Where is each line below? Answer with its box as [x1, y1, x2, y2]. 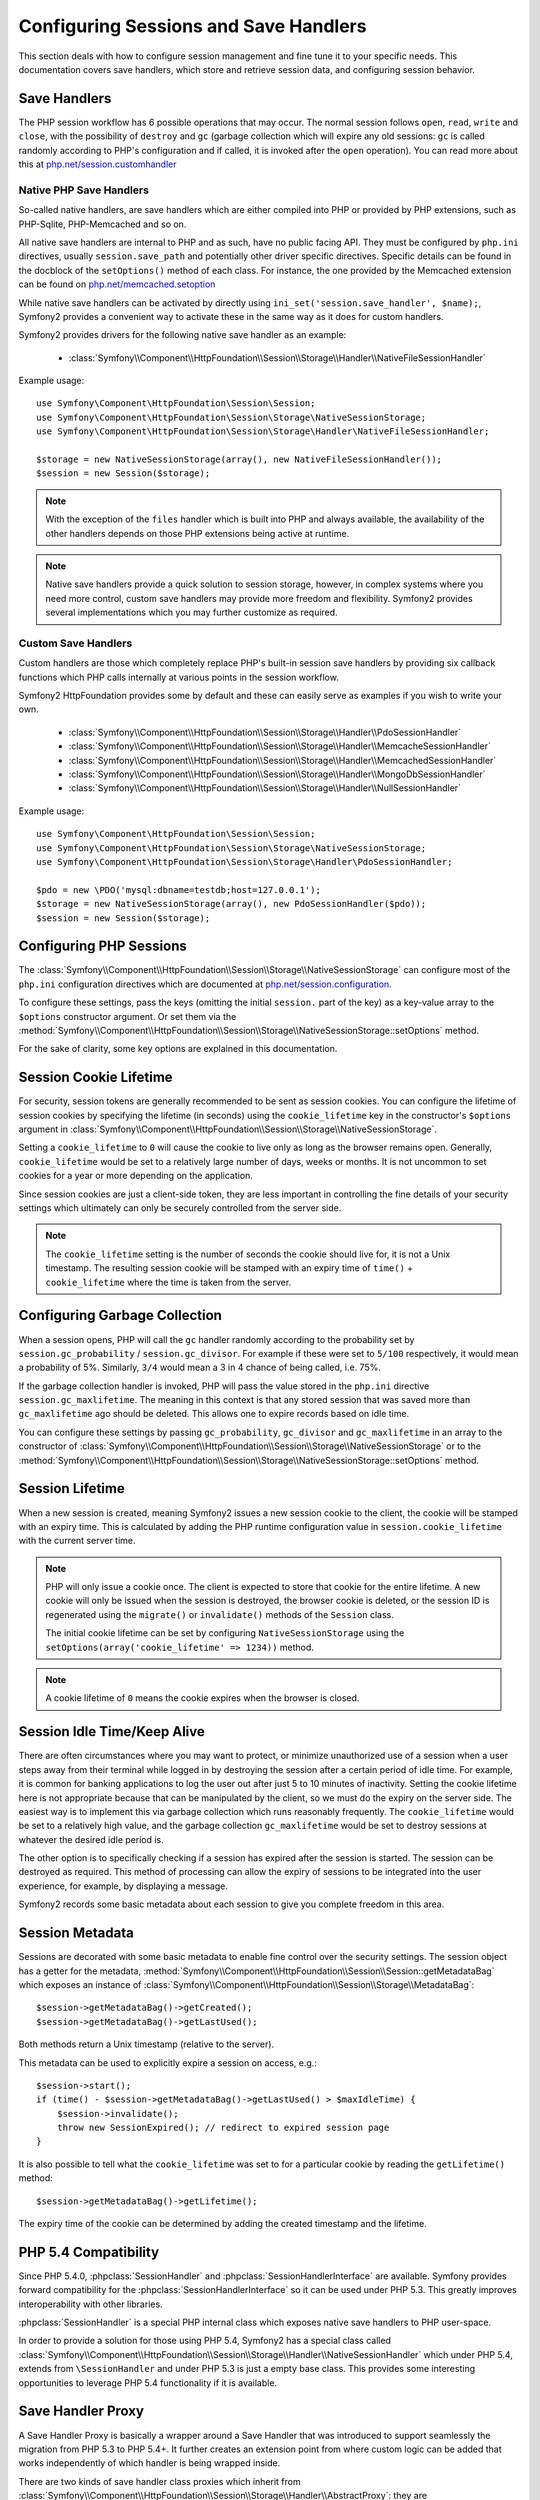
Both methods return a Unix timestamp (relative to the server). [18, 2038, 275, 2050]
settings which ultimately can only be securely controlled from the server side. [18, 1202, 342, 1214]
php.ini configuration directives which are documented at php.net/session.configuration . [18, 978, 392, 990]
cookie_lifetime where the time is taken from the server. [45, 1276, 292, 1288]
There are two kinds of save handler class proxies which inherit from [18, 2475, 301, 2487]
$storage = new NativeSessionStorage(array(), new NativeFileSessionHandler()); [36, 454, 443, 465]
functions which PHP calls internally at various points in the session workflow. [18, 671, 339, 683]
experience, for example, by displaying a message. [18, 1880, 229, 1892]
